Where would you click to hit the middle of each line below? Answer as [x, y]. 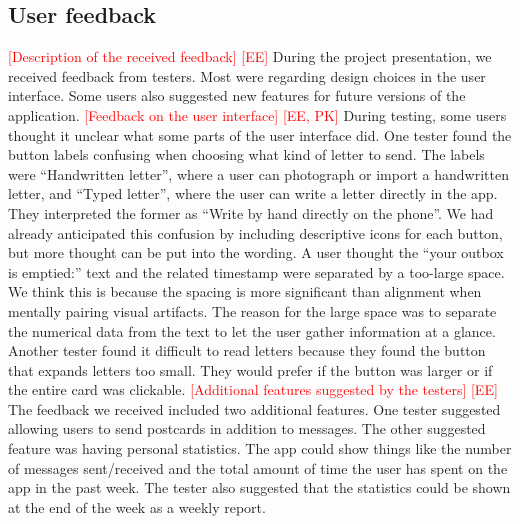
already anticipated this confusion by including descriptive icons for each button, [255, 232]
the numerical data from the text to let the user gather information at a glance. [252, 330]
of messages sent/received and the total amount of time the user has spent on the [258, 467]
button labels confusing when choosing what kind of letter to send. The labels [246, 154]
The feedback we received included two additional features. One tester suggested [254, 408]
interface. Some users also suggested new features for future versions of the [237, 95]
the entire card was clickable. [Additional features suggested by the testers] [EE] [253, 389]
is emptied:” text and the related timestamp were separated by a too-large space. [256, 271]
